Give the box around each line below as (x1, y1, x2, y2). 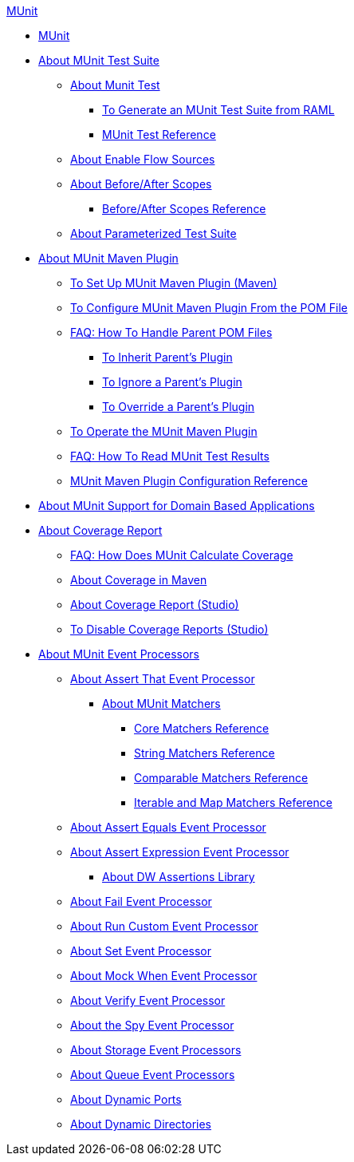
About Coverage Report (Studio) (70, 598, 239, 611)
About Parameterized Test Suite (70, 227, 237, 240)
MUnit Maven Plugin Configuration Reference (70, 474, 308, 488)
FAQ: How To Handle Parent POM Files (70, 326, 273, 339)
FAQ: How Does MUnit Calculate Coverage (70, 548, 293, 562)
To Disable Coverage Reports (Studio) (70, 622, 269, 636)
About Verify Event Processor (70, 994, 226, 1007)
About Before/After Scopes (70, 177, 212, 191)
